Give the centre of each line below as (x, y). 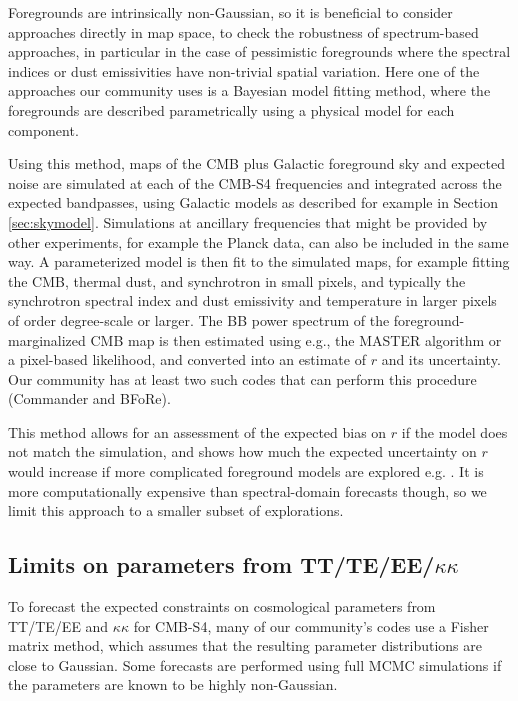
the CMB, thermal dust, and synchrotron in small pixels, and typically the (237, 280)
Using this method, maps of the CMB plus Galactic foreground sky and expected (256, 163)
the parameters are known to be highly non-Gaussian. (173, 684)
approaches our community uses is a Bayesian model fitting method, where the (249, 90)
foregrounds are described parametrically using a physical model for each (231, 109)
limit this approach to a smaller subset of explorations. (176, 510)
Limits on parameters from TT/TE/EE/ (221, 564)
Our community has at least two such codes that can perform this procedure (242, 378)
